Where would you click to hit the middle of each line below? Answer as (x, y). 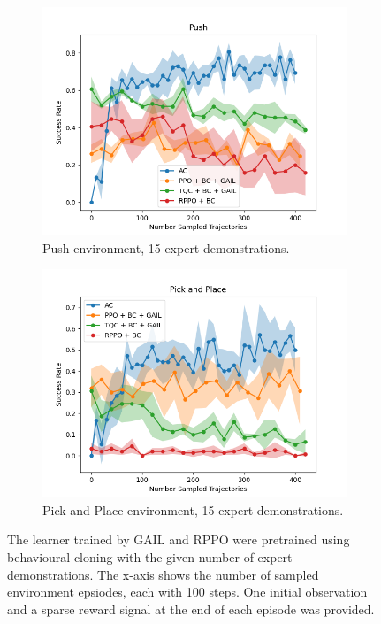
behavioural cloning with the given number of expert (150, 556)
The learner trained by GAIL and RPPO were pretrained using (179, 539)
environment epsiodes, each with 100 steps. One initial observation (187, 592)
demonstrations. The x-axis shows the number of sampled (163, 574)
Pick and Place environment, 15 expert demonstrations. (193, 509)
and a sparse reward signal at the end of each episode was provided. (191, 609)
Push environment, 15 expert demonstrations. (166, 247)
